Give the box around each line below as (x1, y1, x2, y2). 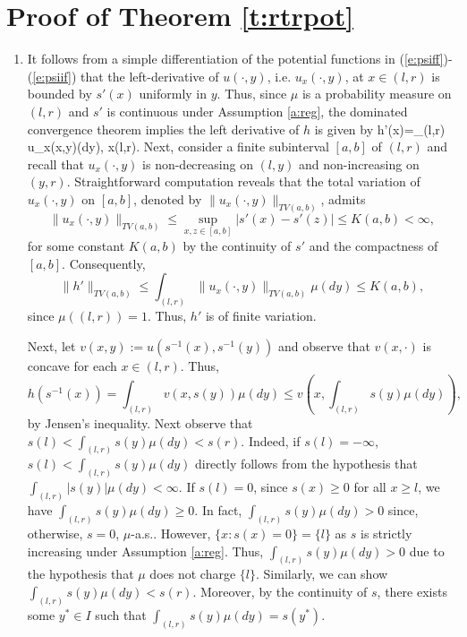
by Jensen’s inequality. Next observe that (27, 413, 253, 432)
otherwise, (27, 524, 83, 542)
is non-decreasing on (142, 154, 253, 173)
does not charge (149, 564, 236, 583)
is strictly (361, 524, 412, 542)
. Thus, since (217, 84, 287, 103)
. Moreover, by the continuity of (192, 582, 368, 601)
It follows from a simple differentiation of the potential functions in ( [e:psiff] (27, 49, 444, 68)
